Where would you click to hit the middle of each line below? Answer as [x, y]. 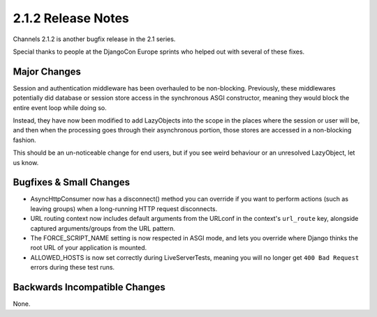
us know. [26, 162]
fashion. [24, 140]
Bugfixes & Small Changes [72, 182]
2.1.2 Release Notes [71, 18]
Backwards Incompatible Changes [89, 287]
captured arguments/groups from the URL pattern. [103, 228]
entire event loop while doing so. [60, 107]
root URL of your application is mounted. [89, 248]
